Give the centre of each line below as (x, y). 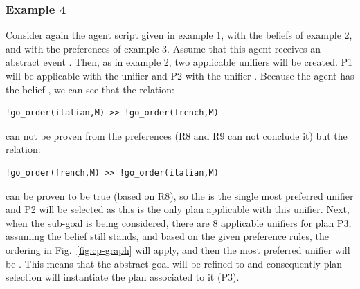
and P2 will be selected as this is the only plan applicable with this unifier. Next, (178, 209)
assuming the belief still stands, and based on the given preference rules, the (167, 236)
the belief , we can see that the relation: (90, 89)
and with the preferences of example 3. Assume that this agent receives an (163, 48)
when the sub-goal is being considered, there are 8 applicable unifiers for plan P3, (179, 222)
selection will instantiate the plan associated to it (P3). (123, 277)
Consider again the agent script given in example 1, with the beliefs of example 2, (179, 35)
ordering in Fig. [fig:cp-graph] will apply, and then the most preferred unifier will (178, 249)
